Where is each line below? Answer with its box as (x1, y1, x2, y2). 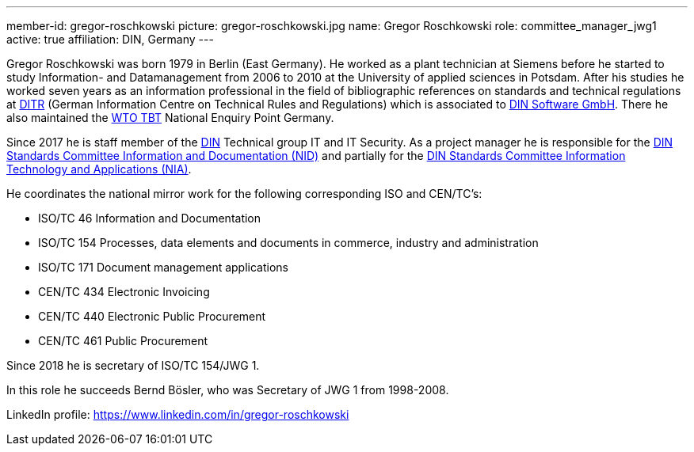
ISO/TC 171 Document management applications (38, 260, 288, 274)
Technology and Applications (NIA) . (6, 162, 192, 176)
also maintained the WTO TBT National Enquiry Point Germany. (6, 111, 334, 124)
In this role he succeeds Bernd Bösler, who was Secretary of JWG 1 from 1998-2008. (6, 383, 449, 397)
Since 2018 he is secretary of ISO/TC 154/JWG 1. (6, 359, 260, 372)
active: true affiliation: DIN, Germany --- (6, 32, 214, 46)
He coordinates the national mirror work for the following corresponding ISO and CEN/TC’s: (6, 187, 482, 200)
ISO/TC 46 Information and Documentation (38, 211, 261, 225)
